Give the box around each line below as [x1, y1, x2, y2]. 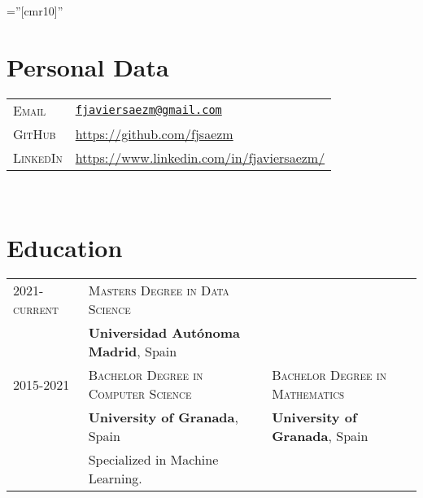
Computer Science [88, 384, 192, 404]
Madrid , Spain [88, 342, 177, 361]
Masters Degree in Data [88, 281, 229, 300]
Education [7, 230, 123, 264]
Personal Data [7, 50, 169, 83]
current [13, 299, 59, 319]
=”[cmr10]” [7, 2, 63, 19]
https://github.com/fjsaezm [75, 124, 233, 143]
